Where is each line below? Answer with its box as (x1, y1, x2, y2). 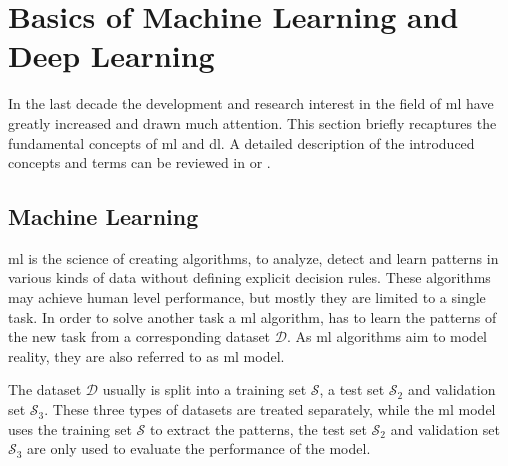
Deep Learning (8, 35, 215, 76)
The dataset (8, 379, 82, 400)
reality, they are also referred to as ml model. (8, 345, 285, 366)
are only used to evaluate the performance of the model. (27, 438, 371, 459)
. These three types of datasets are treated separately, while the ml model (44, 399, 496, 420)
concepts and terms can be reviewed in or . (8, 152, 271, 173)
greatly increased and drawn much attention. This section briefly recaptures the (8, 112, 497, 133)
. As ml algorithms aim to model (286, 326, 488, 347)
